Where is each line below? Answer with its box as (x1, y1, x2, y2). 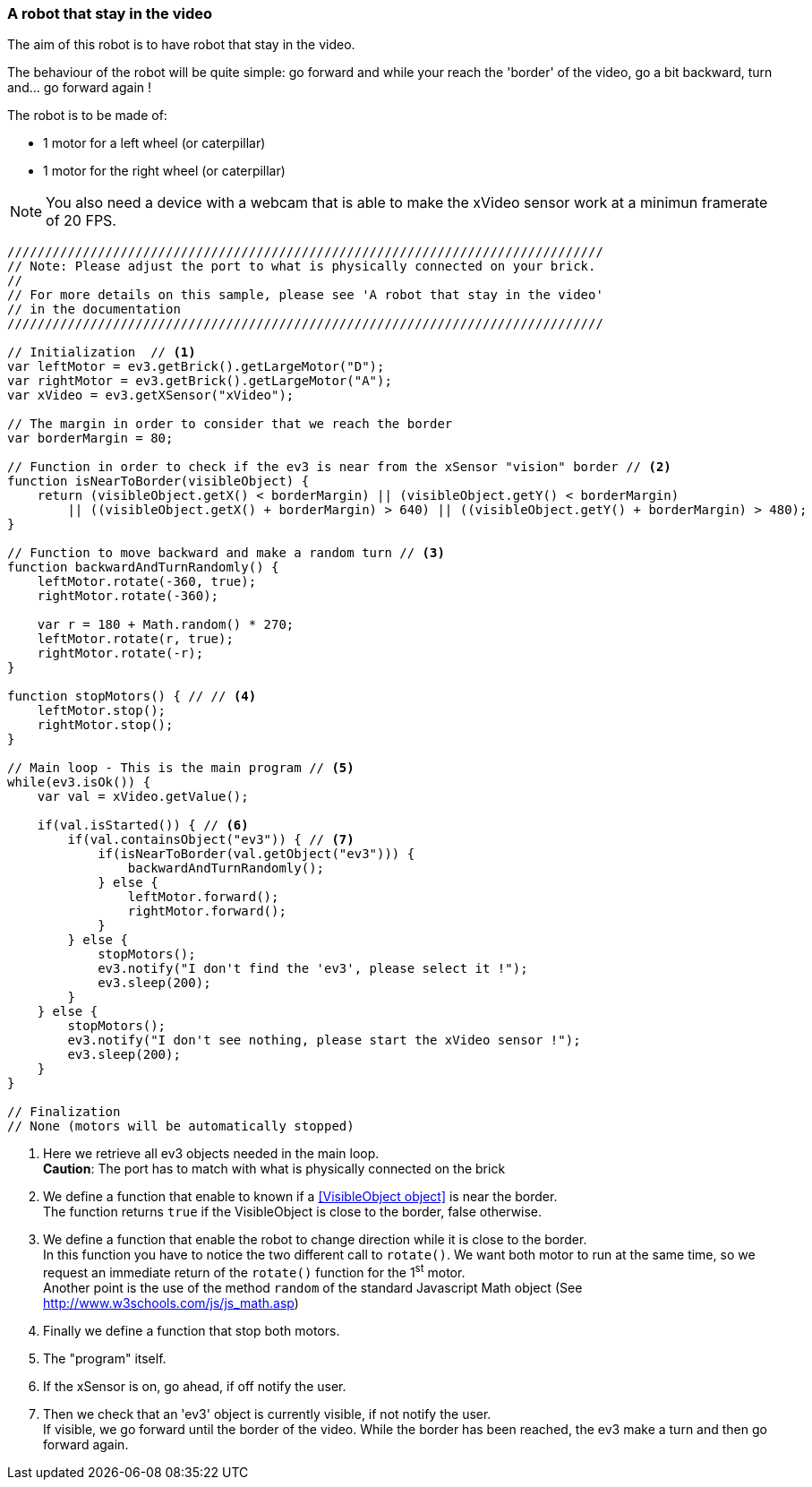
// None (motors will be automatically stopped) (7, 1119, 355, 1134)
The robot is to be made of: (7, 107, 167, 124)
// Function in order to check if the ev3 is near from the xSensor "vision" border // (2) (7, 460, 671, 475)
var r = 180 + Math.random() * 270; (37, 617, 295, 632)
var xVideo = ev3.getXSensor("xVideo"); (7, 388, 295, 403)
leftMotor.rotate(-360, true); (37, 574, 257, 589)
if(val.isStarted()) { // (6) (37, 818, 249, 833)
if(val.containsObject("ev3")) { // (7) (67, 832, 355, 847)
